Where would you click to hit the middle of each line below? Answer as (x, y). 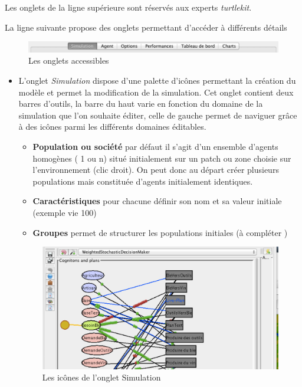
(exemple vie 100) (65, 212)
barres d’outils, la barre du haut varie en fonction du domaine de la (141, 104)
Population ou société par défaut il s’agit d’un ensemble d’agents (155, 146)
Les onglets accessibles (69, 60)
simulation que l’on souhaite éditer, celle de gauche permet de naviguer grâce (158, 115)
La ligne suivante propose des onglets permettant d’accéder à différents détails (146, 27)
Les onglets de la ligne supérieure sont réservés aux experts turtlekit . (128, 7)
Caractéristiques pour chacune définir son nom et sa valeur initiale (157, 201)
